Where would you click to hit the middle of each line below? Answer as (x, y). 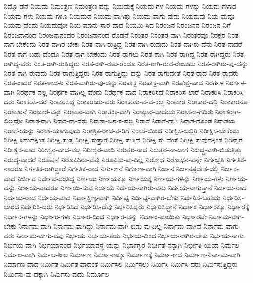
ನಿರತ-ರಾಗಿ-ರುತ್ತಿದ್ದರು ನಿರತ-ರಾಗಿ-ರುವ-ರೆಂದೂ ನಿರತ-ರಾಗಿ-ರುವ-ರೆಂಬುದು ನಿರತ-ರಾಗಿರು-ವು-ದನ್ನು (141, 63)
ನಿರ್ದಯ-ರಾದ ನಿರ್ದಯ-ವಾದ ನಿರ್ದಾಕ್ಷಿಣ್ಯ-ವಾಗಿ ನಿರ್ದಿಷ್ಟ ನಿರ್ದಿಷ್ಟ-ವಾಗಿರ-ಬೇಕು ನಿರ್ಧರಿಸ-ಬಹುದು (112, 197)
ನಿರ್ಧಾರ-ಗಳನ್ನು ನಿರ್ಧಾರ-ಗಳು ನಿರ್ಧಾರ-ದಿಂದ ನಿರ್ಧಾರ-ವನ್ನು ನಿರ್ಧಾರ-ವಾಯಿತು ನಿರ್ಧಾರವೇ (105, 216)
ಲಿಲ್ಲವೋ (14, 121)
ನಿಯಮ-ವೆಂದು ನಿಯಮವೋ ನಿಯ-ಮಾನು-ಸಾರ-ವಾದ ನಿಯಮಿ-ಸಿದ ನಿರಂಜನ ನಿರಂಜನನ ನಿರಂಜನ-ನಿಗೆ (117, 25)
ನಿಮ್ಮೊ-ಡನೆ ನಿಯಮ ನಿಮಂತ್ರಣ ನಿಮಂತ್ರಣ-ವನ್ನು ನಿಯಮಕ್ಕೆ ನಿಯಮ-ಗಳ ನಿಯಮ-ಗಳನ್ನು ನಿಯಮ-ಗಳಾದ (120, 6)
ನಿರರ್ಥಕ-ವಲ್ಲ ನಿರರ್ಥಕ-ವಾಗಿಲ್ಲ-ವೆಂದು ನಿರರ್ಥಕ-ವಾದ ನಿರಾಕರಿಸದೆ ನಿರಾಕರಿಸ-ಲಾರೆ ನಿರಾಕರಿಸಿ (119, 92)
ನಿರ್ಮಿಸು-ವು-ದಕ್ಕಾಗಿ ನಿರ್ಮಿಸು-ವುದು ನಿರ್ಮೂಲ (57, 273)
